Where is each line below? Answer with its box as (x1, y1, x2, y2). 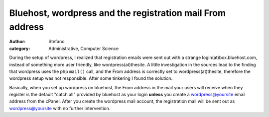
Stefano (48, 39, 65, 45)
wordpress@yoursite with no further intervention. (9, 105, 111, 111)
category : (9, 45, 30, 52)
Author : (9, 39, 26, 45)
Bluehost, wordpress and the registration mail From (9, 7, 226, 18)
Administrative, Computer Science (48, 45, 119, 52)
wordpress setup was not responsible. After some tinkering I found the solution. (9, 75, 173, 81)
